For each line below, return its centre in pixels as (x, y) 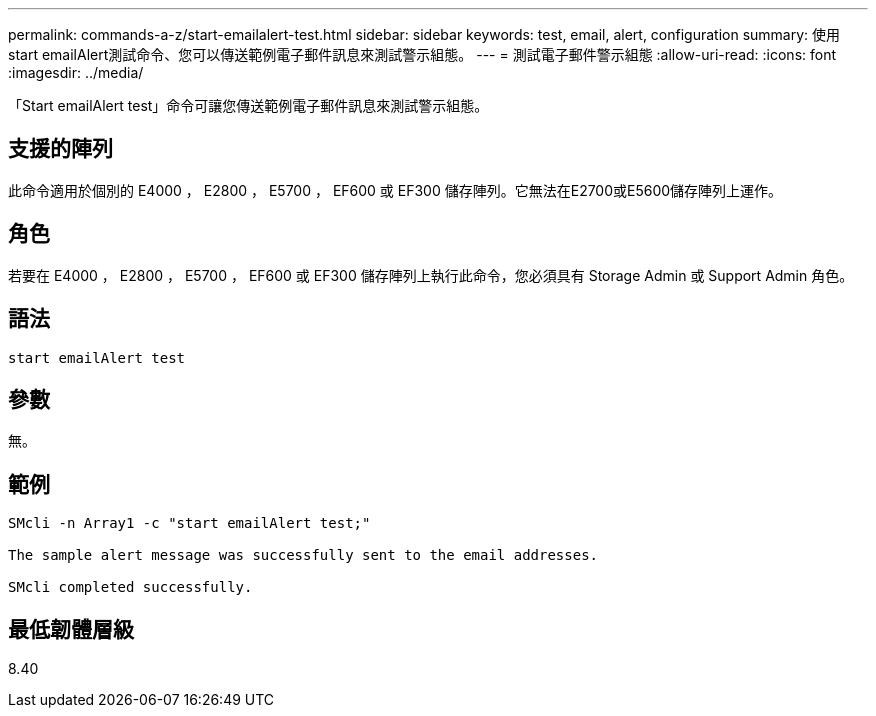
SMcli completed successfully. (130, 587)
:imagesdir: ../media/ (76, 72)
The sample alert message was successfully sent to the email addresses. (303, 555)
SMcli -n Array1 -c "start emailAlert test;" (189, 523)
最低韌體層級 (71, 629)
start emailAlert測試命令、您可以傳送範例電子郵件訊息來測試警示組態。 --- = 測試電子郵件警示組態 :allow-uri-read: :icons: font (422, 54)
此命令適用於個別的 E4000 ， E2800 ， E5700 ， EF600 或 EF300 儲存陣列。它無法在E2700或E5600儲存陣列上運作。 (395, 190)
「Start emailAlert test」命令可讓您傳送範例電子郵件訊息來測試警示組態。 (248, 105)
